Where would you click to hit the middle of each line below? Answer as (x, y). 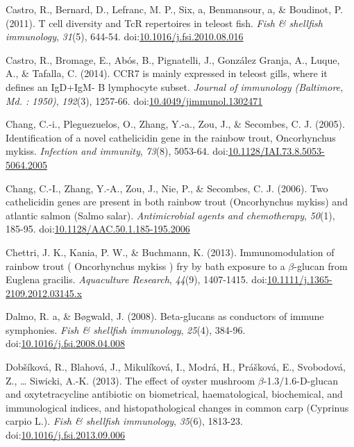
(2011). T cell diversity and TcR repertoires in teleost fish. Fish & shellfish (164, 23)
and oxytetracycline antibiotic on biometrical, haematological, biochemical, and (174, 394)
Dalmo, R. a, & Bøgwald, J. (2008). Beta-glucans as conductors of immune (165, 316)
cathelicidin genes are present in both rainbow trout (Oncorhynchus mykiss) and (177, 202)
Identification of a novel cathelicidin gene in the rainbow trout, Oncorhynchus (171, 137)
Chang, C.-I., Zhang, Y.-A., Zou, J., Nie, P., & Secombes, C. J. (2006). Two (167, 188)
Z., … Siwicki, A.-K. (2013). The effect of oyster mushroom (130, 380)
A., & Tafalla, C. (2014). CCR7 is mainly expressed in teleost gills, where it (167, 73)
